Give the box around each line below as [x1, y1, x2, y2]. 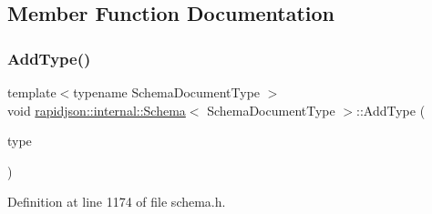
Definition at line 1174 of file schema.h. [7, 192, 226, 211]
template [7, 83, 57, 101]
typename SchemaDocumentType [73, 83, 261, 101]
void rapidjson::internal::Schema [7, 100, 186, 119]
